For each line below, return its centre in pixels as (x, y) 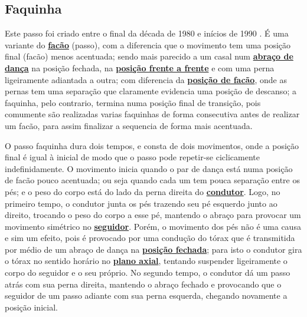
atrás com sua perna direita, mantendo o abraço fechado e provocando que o (143, 284)
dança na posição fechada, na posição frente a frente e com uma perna (140, 67)
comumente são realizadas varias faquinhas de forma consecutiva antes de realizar (152, 114)
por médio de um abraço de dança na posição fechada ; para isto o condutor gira (153, 249)
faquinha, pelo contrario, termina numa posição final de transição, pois (133, 102)
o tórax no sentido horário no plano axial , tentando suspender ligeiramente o (146, 261)
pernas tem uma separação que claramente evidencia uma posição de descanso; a (151, 91)
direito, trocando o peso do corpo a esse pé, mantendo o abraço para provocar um (153, 215)
